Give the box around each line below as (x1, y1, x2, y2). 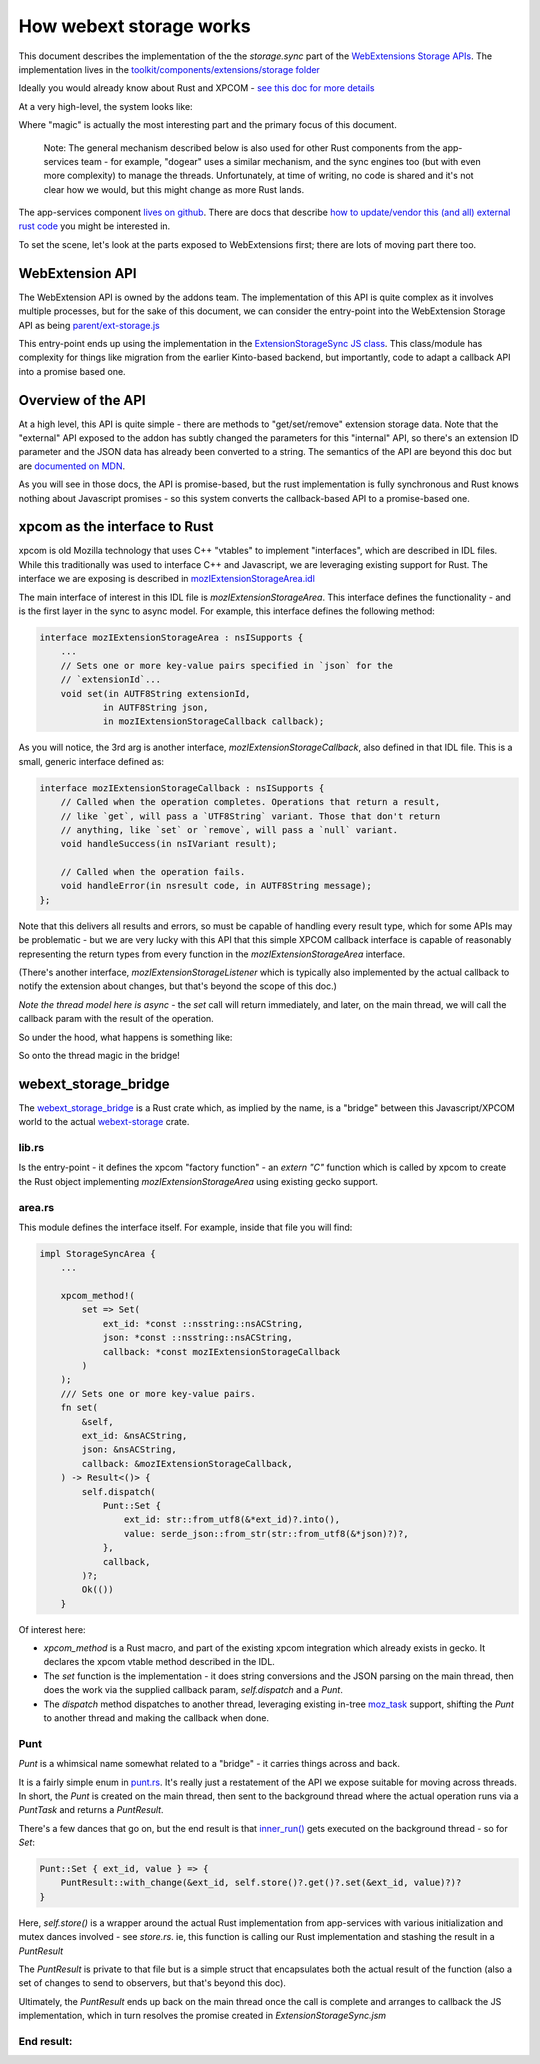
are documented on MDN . (18, 460, 126, 472)
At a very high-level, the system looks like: (18, 100, 194, 112)
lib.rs (18, 1141, 45, 1155)
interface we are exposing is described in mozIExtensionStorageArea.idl (18, 573, 315, 585)
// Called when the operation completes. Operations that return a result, (60, 796, 441, 808)
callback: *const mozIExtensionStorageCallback (102, 1346, 341, 1357)
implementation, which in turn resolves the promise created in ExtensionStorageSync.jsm (18, 2010, 387, 2022)
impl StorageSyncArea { (39, 1248, 157, 1259)
